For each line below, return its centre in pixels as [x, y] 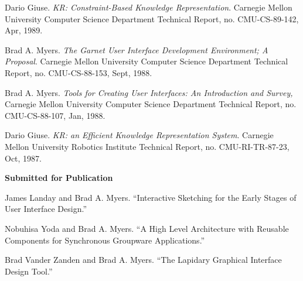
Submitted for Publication [59, 178]
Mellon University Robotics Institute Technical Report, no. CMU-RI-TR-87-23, [147, 146]
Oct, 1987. [23, 158]
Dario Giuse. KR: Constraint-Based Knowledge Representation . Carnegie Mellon [149, 7]
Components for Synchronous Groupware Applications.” [105, 240]
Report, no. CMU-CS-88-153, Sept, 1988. [79, 72]
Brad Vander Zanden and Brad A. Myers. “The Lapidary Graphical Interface [143, 260]
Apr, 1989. [24, 30]
